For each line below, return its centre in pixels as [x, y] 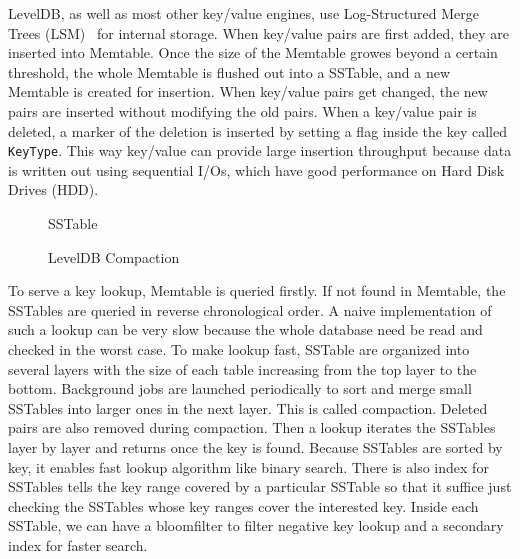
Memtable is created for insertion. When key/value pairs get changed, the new [248, 91]
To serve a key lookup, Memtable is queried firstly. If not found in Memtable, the [257, 290]
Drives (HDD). [53, 189]
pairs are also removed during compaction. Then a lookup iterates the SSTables [252, 427]
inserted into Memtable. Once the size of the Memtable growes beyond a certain [253, 52]
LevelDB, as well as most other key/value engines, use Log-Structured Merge [244, 13]
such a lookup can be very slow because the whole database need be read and [245, 329]
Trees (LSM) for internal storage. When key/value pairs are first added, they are [258, 32]
